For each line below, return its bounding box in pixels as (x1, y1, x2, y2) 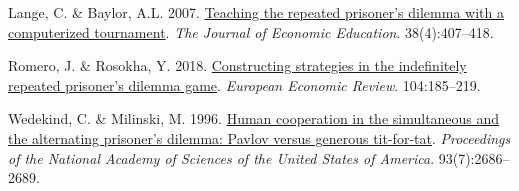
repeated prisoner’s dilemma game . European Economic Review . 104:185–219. (8, 74, 481, 95)
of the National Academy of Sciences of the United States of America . (8, 147, 435, 168)
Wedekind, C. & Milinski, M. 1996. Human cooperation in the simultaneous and (8, 108, 500, 129)
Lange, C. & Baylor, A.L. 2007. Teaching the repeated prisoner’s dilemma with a (8, 2, 504, 22)
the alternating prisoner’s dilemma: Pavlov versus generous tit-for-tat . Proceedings (8, 127, 511, 148)
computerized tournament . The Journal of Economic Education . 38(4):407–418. (8, 21, 494, 42)
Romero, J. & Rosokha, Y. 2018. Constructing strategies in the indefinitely (8, 55, 467, 76)
